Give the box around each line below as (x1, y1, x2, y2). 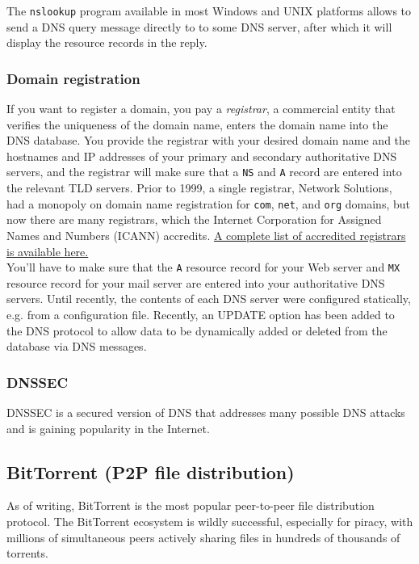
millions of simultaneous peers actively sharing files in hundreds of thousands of (6, 528, 400, 545)
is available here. (6, 242, 89, 259)
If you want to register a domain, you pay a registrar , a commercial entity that (6, 100, 396, 117)
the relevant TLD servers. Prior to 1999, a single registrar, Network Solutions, (6, 179, 392, 196)
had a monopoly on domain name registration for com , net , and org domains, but (6, 195, 410, 212)
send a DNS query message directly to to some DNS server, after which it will (6, 18, 392, 35)
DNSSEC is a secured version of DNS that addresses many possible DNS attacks (6, 403, 405, 420)
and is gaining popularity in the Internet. (6, 419, 210, 436)
